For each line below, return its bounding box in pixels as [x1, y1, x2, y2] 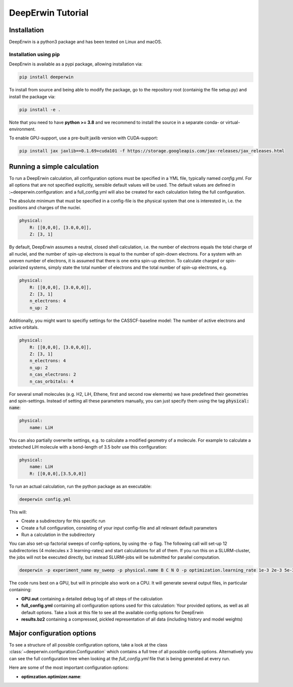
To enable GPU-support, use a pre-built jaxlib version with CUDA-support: [9, 135, 158, 141]
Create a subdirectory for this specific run [21, 518, 106, 524]
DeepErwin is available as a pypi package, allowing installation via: [9, 61, 143, 67]
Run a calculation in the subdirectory [21, 532, 95, 537]
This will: [9, 509, 27, 515]
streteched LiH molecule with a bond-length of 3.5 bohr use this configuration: [9, 444, 167, 450]
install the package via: [9, 93, 56, 100]
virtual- [225, 119, 240, 125]
